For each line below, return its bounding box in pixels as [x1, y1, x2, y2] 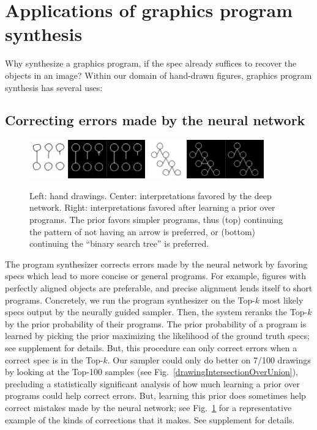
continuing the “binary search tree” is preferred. [29, 237, 209, 250]
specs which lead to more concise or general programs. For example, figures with [5, 269, 306, 282]
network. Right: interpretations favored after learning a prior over [29, 201, 275, 214]
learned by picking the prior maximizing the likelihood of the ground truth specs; [5, 329, 310, 342]
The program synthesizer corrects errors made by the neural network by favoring [5, 257, 308, 270]
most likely [262, 293, 304, 306]
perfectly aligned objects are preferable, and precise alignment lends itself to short [5, 282, 313, 294]
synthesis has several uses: [5, 81, 103, 93]
